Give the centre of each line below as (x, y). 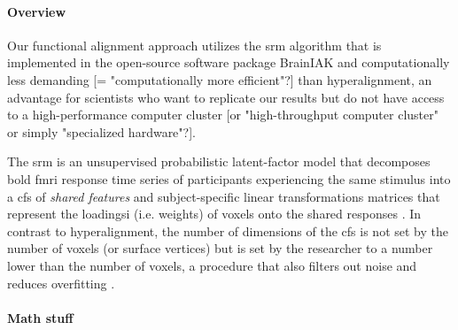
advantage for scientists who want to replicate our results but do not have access (226, 97)
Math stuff (40, 317)
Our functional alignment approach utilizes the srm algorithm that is (194, 45)
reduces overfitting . (61, 283)
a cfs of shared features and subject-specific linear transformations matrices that (224, 196)
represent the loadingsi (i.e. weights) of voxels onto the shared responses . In (214, 214)
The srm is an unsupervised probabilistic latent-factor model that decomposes (219, 161)
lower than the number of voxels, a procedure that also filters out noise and (212, 265)
